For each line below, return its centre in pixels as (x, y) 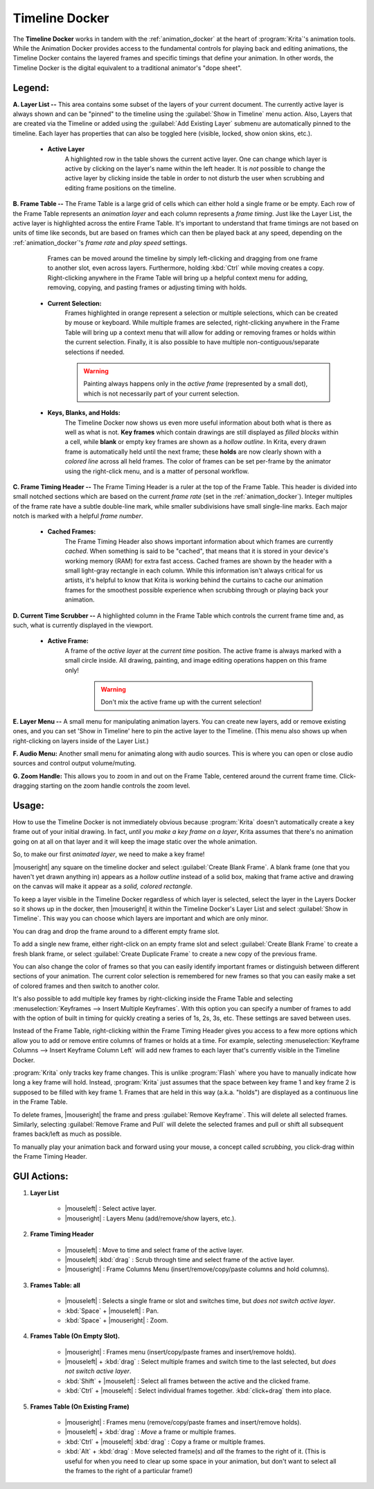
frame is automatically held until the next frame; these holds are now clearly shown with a (193, 452)
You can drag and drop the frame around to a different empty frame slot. (116, 931)
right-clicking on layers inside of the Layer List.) (81, 741)
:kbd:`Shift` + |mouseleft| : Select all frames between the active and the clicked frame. (188, 1381)
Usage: (29, 805)
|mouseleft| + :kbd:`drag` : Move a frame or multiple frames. (150, 1432)
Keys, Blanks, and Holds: (84, 413)
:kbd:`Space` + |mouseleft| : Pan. (112, 1311)
